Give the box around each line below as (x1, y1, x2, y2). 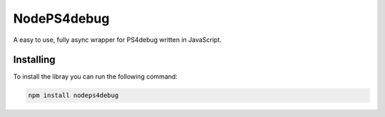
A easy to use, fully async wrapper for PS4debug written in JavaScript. (13, 35, 222, 44)
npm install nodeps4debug (28, 91, 119, 99)
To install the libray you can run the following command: (13, 72, 178, 81)
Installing (13, 54, 56, 66)
